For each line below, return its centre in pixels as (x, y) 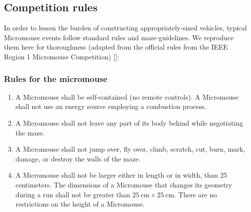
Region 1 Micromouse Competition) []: (62, 56)
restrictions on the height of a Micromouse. (80, 204)
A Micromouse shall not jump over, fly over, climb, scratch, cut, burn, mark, (130, 149)
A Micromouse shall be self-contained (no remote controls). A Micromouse (127, 96)
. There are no (196, 194)
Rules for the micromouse (56, 78)
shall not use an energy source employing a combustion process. (111, 106)
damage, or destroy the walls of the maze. (78, 158)
